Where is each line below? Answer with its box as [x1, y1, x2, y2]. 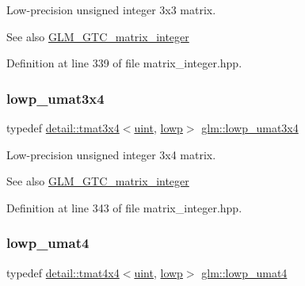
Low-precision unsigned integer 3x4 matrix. [6, 146, 216, 162]
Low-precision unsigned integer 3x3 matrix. [6, 2, 216, 17]
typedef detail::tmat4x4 [6, 264, 120, 280]
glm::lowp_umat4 [201, 264, 288, 280]
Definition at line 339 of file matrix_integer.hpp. [6, 55, 242, 71]
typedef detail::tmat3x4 [6, 120, 120, 135]
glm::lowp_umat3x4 [201, 120, 299, 135]
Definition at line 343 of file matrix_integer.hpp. [6, 199, 242, 215]
